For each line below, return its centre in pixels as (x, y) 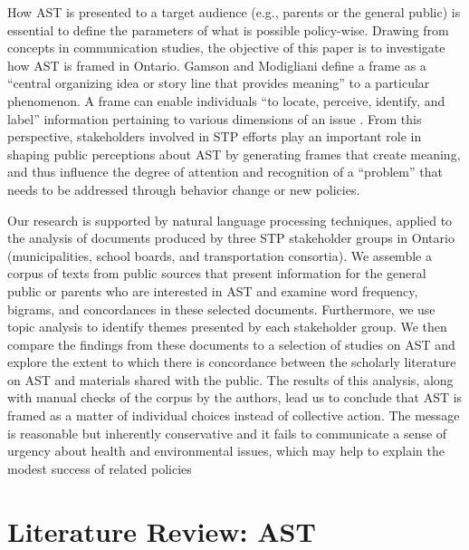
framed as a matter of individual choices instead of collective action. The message (234, 415)
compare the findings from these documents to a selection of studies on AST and (231, 344)
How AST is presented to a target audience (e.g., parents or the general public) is (234, 12)
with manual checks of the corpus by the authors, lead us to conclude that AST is (235, 397)
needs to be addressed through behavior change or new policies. (184, 189)
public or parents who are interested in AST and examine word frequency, (213, 290)
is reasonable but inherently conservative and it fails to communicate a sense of (227, 433)
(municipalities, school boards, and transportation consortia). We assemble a (220, 255)
